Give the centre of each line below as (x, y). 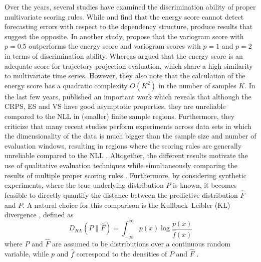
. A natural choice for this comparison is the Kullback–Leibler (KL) (126, 205)
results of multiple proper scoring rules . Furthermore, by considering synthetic (125, 175)
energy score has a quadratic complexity (66, 85)
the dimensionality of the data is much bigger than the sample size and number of (130, 136)
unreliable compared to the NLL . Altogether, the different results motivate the (126, 155)
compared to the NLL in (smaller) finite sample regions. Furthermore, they (120, 116)
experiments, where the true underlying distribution (84, 185)
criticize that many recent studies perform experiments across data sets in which (128, 126)
